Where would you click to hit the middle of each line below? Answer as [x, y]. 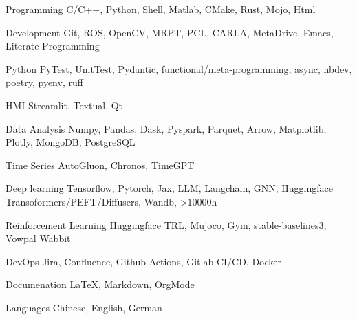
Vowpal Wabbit [38, 238]
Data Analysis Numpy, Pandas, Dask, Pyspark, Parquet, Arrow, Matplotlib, [166, 128]
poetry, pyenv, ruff [44, 82]
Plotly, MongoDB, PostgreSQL [71, 142]
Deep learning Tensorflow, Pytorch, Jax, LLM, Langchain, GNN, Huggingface [169, 188]
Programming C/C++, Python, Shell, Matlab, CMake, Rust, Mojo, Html [161, 9]
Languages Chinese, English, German [84, 307]
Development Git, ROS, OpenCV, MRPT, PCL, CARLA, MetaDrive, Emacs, [170, 32]
